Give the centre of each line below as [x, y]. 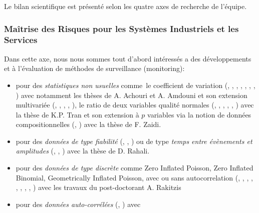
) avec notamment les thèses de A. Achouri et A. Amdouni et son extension [132, 95]
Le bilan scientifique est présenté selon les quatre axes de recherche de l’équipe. [125, 6]
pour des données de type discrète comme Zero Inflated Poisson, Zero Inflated [135, 168]
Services [21, 40]
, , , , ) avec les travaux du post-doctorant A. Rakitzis [98, 187]
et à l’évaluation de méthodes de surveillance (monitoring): [94, 68]
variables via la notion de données [199, 114]
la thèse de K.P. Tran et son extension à [77, 114]
